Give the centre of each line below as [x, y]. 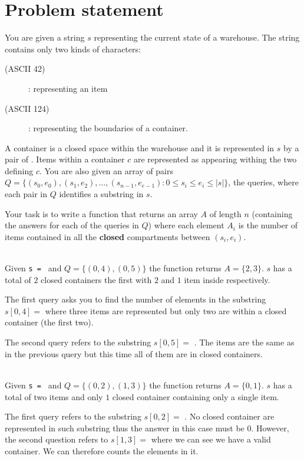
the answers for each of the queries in [72, 225]
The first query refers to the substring [73, 416]
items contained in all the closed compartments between [108, 236]
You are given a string [45, 37]
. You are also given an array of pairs [106, 170]
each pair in [26, 194]
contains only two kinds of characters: [73, 49]
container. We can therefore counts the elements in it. [102, 450]
